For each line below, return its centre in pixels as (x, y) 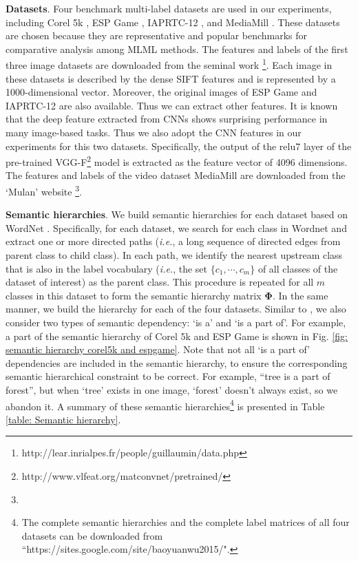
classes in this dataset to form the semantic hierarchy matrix (134, 295)
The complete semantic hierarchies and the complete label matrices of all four (186, 522)
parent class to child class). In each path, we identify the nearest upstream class (174, 255)
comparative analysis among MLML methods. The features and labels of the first (177, 49)
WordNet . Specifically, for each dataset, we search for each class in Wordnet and (176, 227)
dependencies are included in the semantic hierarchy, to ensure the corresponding (177, 362)
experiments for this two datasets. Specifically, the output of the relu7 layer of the (179, 146)
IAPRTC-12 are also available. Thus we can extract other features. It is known (172, 105)
